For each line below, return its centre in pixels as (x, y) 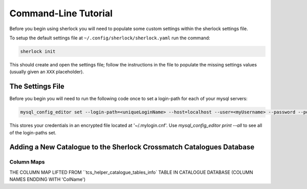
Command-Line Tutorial (61, 13)
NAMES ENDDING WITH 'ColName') (48, 179)
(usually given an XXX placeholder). (47, 72)
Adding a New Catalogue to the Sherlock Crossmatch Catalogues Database (132, 147)
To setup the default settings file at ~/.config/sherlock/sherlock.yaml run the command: (110, 38)
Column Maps (27, 162)
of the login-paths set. (33, 132)
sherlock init (38, 51)
